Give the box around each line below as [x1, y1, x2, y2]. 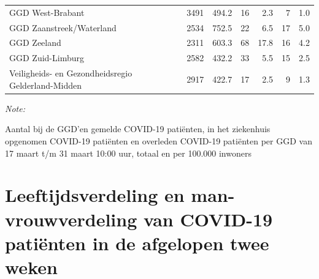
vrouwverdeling [5, 206, 137, 231]
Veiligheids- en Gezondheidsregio [9, 67, 133, 80]
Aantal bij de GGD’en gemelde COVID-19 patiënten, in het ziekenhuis [5, 122, 271, 135]
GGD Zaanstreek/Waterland [9, 21, 117, 34]
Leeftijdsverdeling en [5, 182, 185, 207]
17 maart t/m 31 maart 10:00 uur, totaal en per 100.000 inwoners [5, 146, 252, 159]
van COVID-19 [143, 206, 273, 231]
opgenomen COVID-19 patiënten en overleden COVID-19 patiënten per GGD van [5, 135, 312, 147]
